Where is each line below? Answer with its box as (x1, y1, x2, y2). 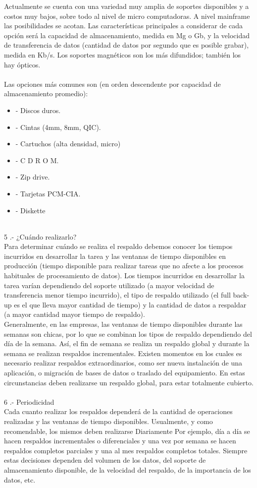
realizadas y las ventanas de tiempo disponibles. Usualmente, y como (4, 416, 213, 426)
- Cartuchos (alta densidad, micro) (15, 138, 121, 149)
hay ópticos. (4, 59, 41, 69)
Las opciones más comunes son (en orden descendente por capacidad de (4, 78, 221, 89)
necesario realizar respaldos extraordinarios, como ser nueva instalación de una (4, 358, 243, 368)
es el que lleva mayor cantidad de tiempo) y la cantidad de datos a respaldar (14, 299, 247, 309)
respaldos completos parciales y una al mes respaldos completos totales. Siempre (4, 445, 248, 455)
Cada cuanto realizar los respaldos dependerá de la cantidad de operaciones (4, 406, 233, 417)
